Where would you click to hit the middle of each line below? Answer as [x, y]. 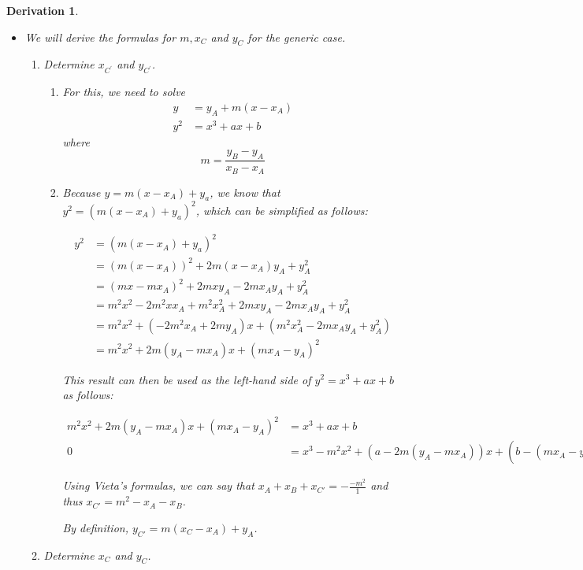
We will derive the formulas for [100, 37]
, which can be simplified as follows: [282, 210]
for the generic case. [297, 37]
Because [82, 192]
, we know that [245, 192]
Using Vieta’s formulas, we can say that [158, 485]
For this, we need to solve [124, 92]
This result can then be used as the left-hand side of [187, 379]
